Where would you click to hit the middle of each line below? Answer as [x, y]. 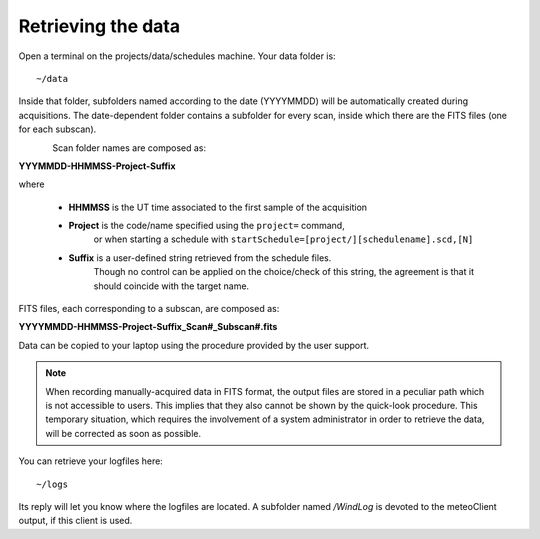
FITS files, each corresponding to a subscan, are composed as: [149, 309]
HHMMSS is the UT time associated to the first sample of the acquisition [218, 207]
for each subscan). [57, 129]
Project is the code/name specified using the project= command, [206, 226]
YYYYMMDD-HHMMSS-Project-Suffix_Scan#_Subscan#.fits [148, 327]
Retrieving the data [99, 26]
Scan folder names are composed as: [129, 147]
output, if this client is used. [75, 521]
